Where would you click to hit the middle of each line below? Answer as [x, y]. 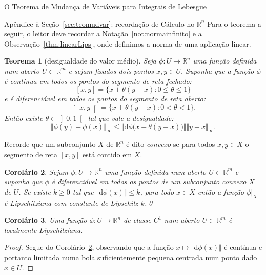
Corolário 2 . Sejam [36, 171]
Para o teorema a [234, 23]
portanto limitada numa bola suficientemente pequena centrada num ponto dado [131, 257]
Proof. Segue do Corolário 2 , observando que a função [89, 247]
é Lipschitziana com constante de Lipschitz [71, 203]
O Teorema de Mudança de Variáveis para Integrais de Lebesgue [105, 6]
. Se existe [35, 191]
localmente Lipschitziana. [44, 230]
